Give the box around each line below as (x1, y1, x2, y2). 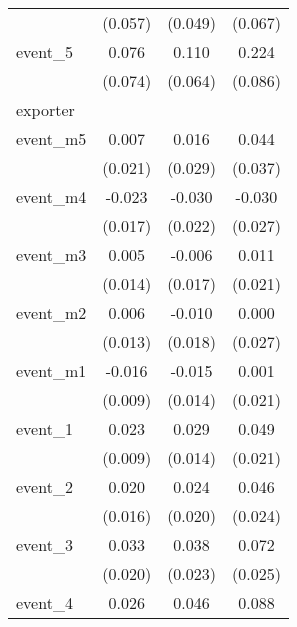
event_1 (16, 417, 73, 440)
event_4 (16, 591, 73, 614)
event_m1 (16, 359, 87, 382)
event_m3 (16, 243, 87, 266)
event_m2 (16, 301, 87, 324)
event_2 (16, 475, 73, 498)
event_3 (16, 533, 73, 556)
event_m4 (16, 185, 87, 208)
